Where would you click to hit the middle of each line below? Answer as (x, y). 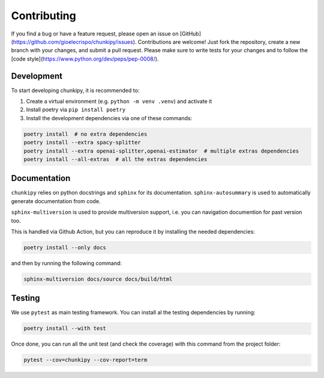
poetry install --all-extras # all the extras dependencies (115, 159)
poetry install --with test (65, 328)
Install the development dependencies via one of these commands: (109, 118)
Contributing (43, 16)
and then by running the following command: (67, 263)
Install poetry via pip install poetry (76, 110)
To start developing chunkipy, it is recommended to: (75, 90)
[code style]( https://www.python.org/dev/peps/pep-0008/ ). (85, 59)
